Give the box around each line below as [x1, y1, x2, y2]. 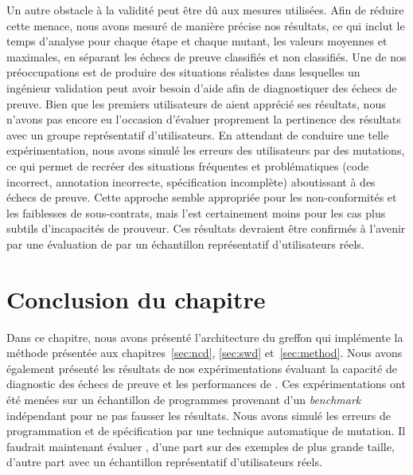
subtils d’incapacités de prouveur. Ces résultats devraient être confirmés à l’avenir [6, 220, 406, 237]
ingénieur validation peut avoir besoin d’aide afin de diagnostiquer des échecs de [6, 79, 397, 96]
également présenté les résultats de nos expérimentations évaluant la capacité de [6, 359, 397, 376]
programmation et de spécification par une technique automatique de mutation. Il [6, 422, 406, 439]
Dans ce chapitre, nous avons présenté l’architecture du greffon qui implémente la [6, 328, 403, 345]
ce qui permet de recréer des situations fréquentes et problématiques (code [6, 157, 369, 174]
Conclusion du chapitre [6, 282, 266, 315]
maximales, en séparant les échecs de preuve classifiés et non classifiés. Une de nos [6, 48, 407, 65]
